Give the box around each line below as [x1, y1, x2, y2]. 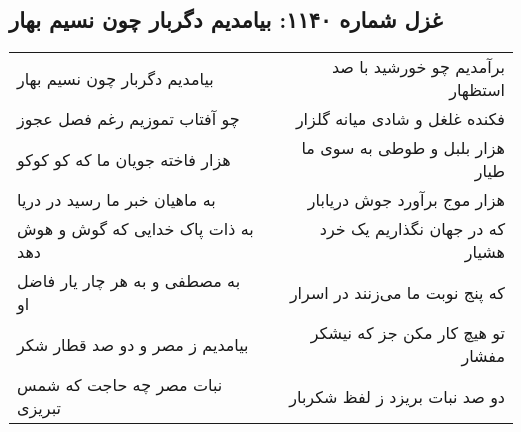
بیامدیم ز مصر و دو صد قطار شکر [17, 332, 249, 356]
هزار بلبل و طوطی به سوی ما [301, 136, 505, 160]
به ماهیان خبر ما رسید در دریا [17, 188, 216, 212]
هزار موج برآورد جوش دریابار [307, 188, 505, 212]
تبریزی [17, 396, 61, 420]
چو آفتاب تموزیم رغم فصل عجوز [17, 107, 240, 131]
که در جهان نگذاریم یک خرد [319, 217, 505, 241]
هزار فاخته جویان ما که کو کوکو [17, 147, 231, 171]
